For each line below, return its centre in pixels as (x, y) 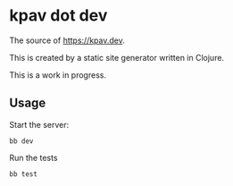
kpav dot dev (58, 16)
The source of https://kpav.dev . (67, 40)
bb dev (21, 141)
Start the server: (39, 124)
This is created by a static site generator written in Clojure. (117, 57)
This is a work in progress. (58, 75)
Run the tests (33, 157)
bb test (24, 174)
